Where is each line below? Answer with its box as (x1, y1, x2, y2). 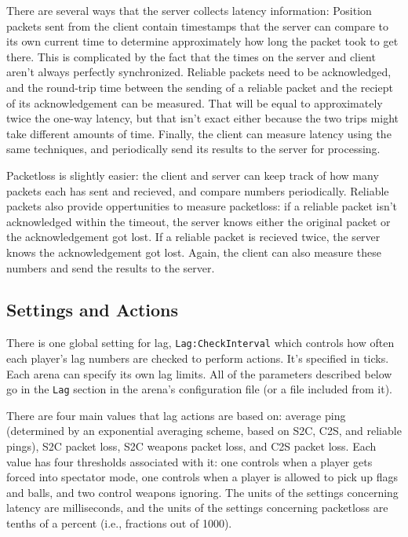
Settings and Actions (6, 298, 179, 322)
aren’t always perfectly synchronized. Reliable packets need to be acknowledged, (6, 64, 392, 80)
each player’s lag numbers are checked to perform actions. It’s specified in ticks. (6, 349, 389, 366)
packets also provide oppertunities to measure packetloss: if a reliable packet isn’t (6, 198, 398, 214)
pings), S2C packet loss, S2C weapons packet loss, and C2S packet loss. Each (6, 437, 377, 454)
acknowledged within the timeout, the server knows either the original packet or (6, 213, 391, 229)
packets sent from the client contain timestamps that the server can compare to (6, 17, 388, 34)
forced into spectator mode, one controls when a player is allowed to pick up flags (6, 469, 398, 485)
